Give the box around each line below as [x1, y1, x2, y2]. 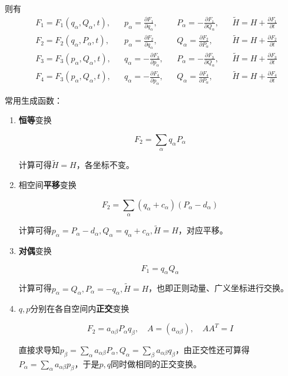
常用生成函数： [5, 94, 62, 106]
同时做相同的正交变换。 [110, 357, 201, 370]
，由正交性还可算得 [175, 343, 250, 355]
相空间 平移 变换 [18, 179, 77, 191]
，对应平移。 [178, 224, 228, 236]
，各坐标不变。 [76, 159, 134, 171]
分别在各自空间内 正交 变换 [30, 302, 130, 315]
